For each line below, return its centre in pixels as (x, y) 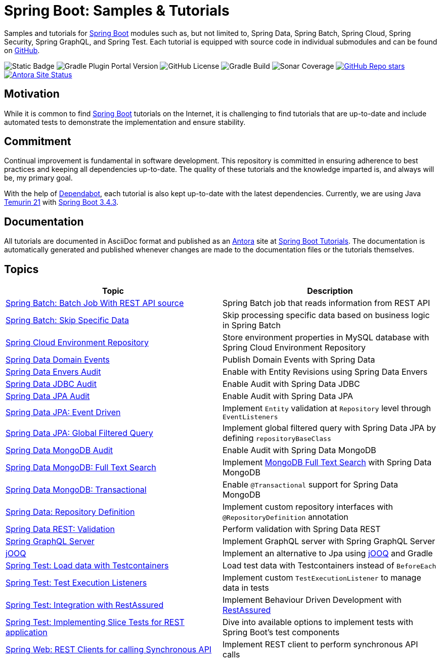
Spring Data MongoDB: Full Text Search (81, 468)
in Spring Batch (252, 325)
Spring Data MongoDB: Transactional (76, 490)
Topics (21, 269)
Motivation (32, 94)
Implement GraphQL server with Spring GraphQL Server (329, 541)
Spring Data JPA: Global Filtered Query (79, 433)
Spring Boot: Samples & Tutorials (117, 11)
